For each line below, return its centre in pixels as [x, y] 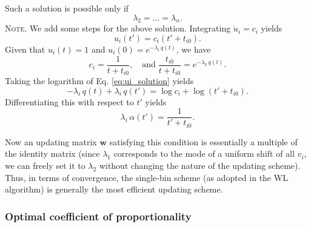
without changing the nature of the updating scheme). [200, 165]
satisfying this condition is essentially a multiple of [203, 141]
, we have [193, 49]
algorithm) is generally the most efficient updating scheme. [114, 189]
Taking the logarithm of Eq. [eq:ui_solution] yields [99, 81]
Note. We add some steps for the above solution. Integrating [118, 28]
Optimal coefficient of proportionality [98, 216]
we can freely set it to [45, 165]
